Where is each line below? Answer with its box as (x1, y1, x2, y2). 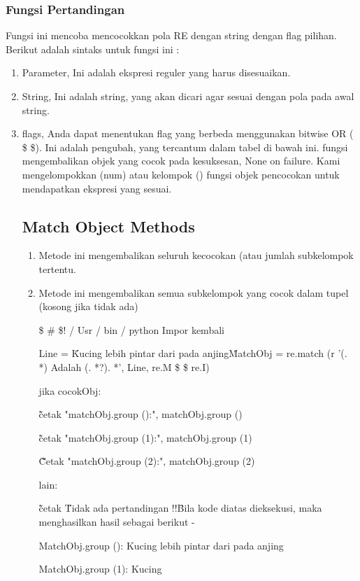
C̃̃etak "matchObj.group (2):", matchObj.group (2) (38, 454, 255, 468)
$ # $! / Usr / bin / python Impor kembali (38, 322, 224, 337)
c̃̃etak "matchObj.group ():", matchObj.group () (38, 407, 243, 421)
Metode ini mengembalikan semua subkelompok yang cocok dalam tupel (38, 285, 349, 300)
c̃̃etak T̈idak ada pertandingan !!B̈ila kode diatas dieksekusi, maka (38, 500, 322, 515)
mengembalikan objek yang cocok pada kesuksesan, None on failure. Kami (22, 153, 340, 168)
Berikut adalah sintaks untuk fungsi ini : (6, 41, 180, 56)
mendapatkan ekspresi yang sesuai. (22, 181, 172, 195)
